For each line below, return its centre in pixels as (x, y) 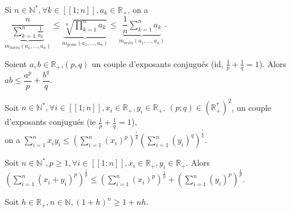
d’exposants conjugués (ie (50, 122)
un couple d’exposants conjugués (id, (158, 63)
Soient (16, 63)
